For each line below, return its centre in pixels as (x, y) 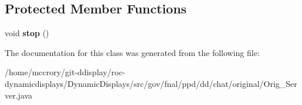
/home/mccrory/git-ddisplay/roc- (65, 72)
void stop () (27, 33)
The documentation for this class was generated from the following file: (132, 52)
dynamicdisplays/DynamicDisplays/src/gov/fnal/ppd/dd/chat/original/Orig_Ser (151, 83)
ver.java (19, 95)
